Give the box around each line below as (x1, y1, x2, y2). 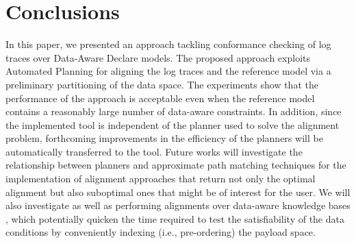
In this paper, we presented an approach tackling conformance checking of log (5, 37, 331, 51)
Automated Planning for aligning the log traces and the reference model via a (5, 64, 331, 78)
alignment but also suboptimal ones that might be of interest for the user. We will (5, 184, 351, 199)
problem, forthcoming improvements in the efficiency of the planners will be (5, 131, 323, 145)
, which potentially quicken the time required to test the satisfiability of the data (5, 211, 344, 225)
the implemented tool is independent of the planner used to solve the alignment (5, 117, 340, 132)
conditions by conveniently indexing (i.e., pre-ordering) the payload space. (5, 225, 316, 239)
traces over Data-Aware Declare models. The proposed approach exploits (5, 50, 311, 64)
